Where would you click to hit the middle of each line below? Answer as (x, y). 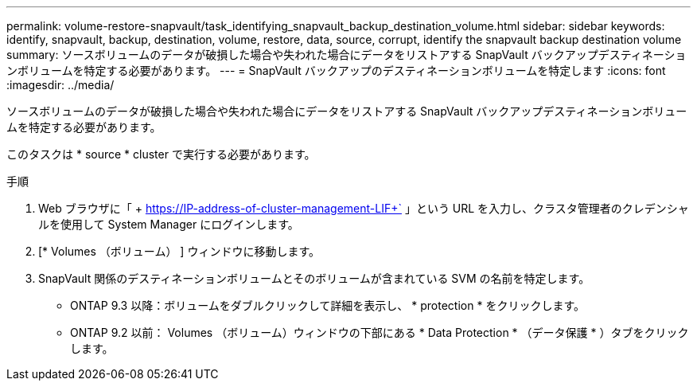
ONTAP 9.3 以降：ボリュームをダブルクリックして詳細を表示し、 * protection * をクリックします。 (327, 305)
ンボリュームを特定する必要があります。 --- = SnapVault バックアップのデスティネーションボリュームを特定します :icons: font (336, 70)
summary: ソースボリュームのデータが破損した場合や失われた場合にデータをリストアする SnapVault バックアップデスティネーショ (347, 55)
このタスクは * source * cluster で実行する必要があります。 (161, 154)
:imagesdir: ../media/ (60, 85)
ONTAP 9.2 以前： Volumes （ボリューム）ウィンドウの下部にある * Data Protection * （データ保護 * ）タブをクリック (380, 332)
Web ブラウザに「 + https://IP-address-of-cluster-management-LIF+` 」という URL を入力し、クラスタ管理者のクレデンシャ (364, 208)
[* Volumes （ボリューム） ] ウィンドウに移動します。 (179, 251)
